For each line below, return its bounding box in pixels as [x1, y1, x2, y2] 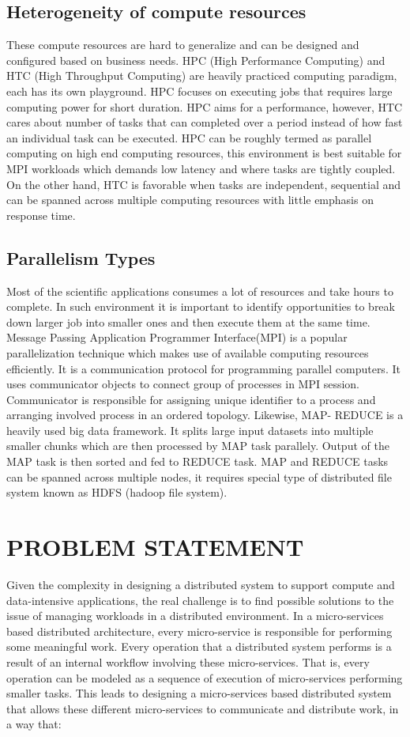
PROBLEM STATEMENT [6, 531, 304, 563]
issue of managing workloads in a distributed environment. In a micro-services [6, 607, 384, 624]
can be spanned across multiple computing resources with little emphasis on [6, 191, 374, 208]
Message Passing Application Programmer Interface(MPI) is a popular [6, 329, 348, 346]
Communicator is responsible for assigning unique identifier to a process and [6, 391, 376, 407]
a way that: [6, 716, 62, 732]
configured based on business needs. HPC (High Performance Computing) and [6, 51, 386, 68]
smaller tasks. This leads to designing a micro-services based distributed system [6, 685, 392, 701]
